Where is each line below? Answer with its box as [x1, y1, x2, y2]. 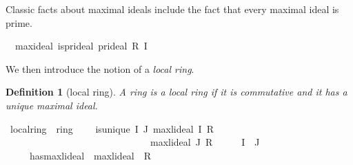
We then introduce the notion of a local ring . [6, 61, 194, 76]
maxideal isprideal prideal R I [14, 38, 148, 53]
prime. [6, 15, 32, 30]
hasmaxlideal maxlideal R [29, 148, 152, 162]
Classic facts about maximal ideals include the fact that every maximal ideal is [6, 2, 339, 16]
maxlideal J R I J [150, 135, 260, 149]
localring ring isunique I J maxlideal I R [10, 121, 214, 135]
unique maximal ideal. [6, 98, 98, 112]
